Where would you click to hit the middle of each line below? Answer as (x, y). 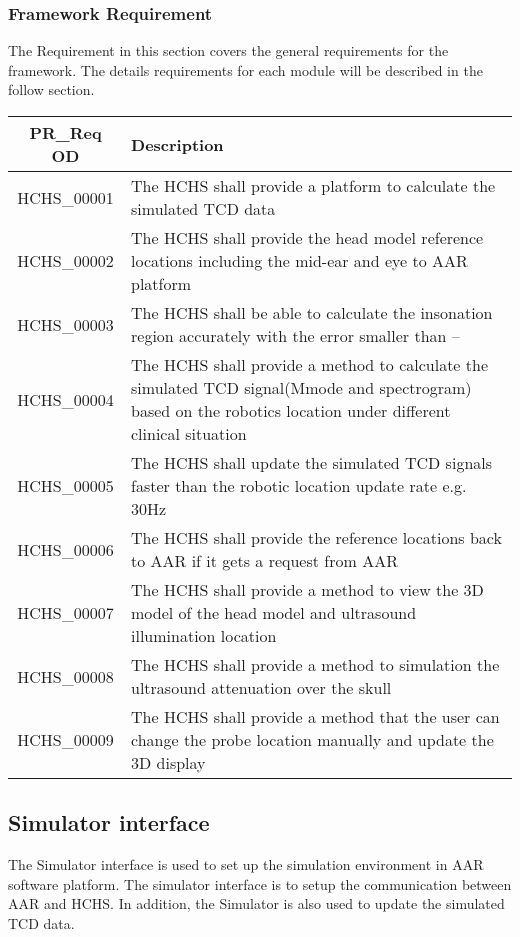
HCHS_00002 (65, 260)
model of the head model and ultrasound (274, 612)
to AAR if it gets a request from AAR (264, 560)
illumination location (204, 635)
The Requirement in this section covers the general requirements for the (228, 50)
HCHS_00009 (65, 739)
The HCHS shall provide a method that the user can (315, 716)
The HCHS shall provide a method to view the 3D (307, 589)
